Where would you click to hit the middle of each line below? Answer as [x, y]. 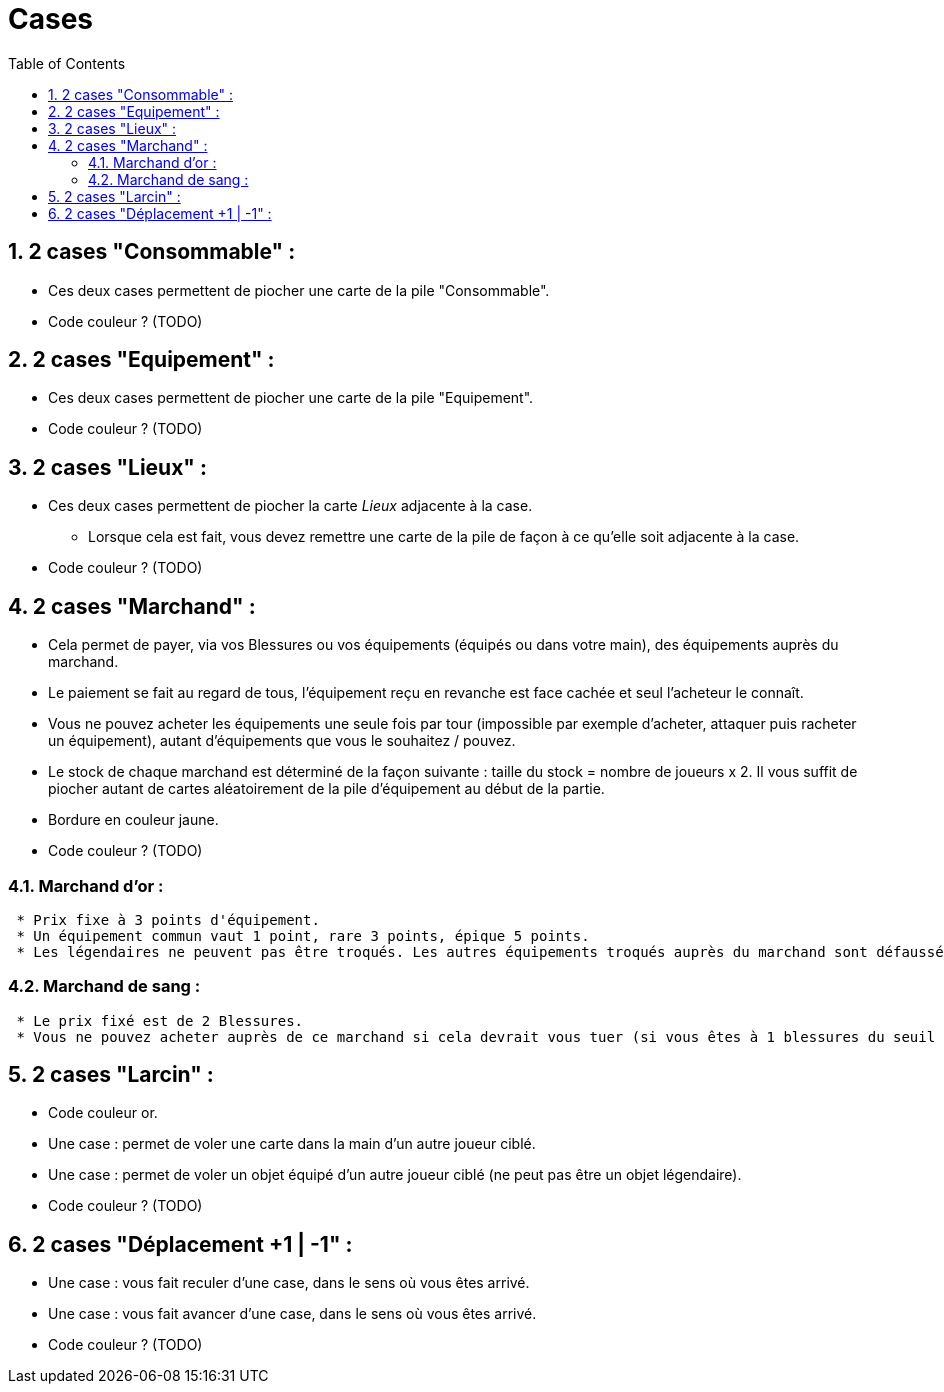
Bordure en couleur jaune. [133, 820]
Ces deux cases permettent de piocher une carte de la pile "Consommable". [299, 290]
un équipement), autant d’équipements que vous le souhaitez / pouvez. [282, 741]
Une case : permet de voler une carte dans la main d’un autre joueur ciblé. [292, 1144]
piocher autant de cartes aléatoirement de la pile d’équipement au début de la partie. [326, 789]
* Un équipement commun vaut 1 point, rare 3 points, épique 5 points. [303, 935]
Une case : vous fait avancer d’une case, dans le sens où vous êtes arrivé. [292, 1314]
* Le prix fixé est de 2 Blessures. [160, 1020]
